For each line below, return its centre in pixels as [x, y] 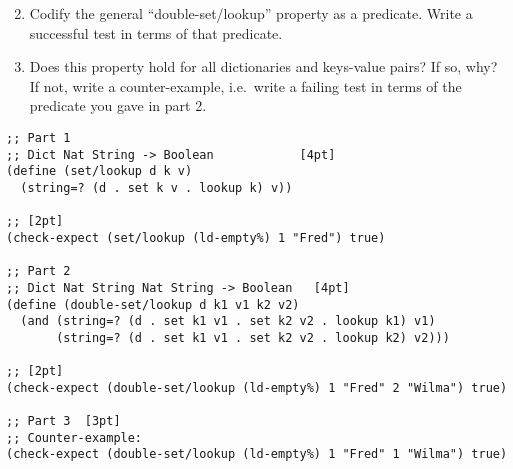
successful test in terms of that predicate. [156, 32]
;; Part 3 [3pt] [63, 421]
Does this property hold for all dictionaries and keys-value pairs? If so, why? [263, 66]
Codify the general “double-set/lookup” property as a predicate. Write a [251, 13]
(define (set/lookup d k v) [99, 171]
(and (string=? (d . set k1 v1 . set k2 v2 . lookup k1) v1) [228, 321]
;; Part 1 [38, 137]
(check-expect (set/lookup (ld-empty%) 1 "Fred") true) [196, 237]
